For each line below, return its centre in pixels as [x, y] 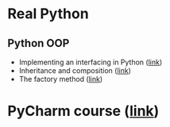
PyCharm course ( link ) [83, 111]
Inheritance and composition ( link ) [75, 71]
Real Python [48, 14]
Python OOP [39, 43]
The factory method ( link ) [61, 79]
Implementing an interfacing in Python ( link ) [91, 62]
